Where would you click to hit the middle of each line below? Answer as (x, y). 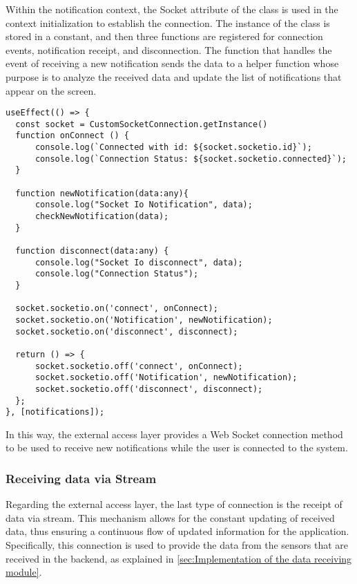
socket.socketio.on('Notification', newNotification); (144, 320)
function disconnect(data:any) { (92, 251)
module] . (24, 572)
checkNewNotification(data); (102, 217)
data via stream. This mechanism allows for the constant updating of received (170, 517)
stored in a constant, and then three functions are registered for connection (164, 36)
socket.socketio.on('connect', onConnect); (117, 309)
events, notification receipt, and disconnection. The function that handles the (169, 49)
